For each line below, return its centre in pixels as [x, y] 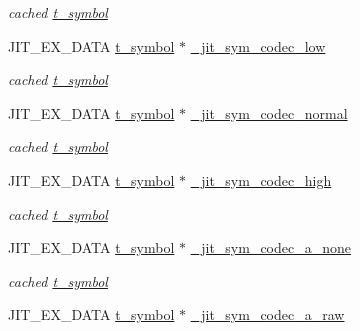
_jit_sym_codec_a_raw [267, 314]
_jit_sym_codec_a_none [271, 247]
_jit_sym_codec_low [258, 45]
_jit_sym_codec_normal [269, 112]
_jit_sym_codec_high [261, 179]
